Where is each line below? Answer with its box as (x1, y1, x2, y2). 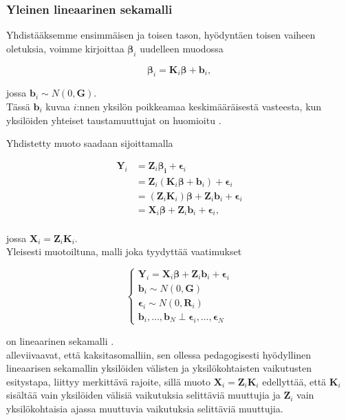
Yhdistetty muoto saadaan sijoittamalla (6, 136, 173, 150)
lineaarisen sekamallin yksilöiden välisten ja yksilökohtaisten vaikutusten (6, 361, 312, 375)
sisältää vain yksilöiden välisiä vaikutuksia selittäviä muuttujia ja (6, 388, 281, 402)
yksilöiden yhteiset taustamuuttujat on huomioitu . (6, 112, 221, 127)
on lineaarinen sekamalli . (6, 333, 114, 348)
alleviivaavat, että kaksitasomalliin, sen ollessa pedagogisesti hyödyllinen (6, 347, 312, 361)
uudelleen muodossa (140, 41, 224, 55)
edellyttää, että (262, 374, 327, 388)
